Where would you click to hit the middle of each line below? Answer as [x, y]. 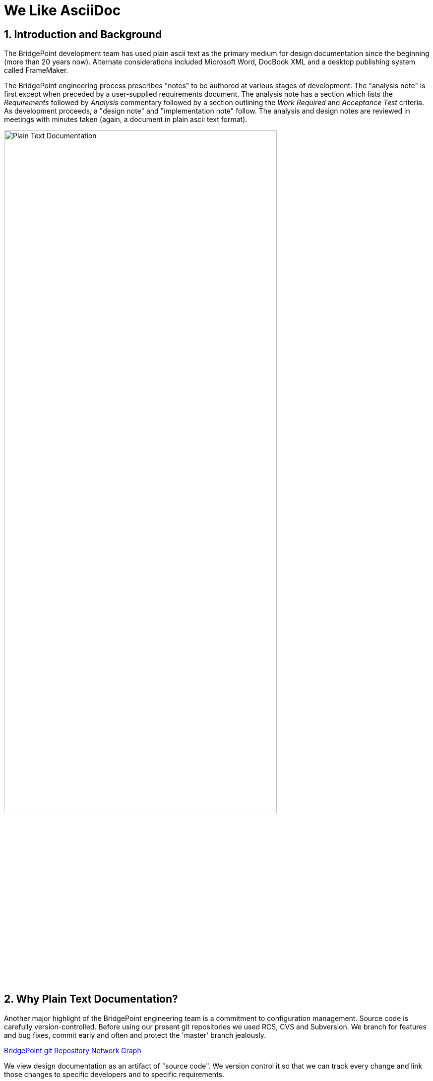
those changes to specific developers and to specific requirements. [114, 1074]
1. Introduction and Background [83, 34]
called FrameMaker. [36, 70]
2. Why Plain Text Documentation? [91, 999]
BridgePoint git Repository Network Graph [73, 1050]
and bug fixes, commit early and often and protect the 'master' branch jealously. [135, 1035]
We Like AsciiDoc [62, 10]
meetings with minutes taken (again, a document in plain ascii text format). [126, 120]
